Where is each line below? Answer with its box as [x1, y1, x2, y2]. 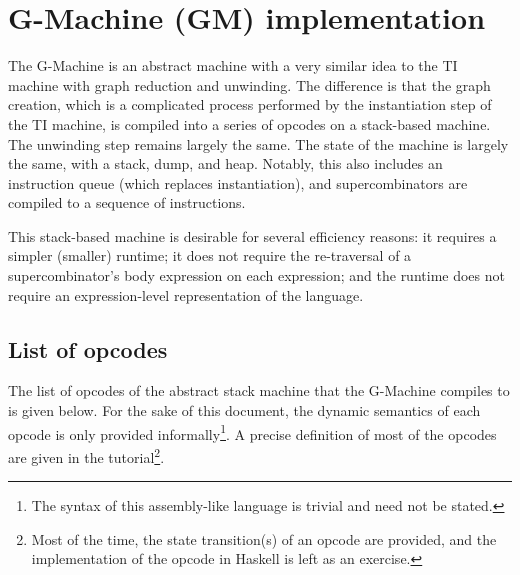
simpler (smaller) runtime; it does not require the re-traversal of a [8, 245, 412, 266]
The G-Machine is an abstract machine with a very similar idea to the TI [8, 55, 458, 76]
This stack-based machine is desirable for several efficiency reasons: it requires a [8, 225, 497, 246]
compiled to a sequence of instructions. [8, 192, 246, 213]
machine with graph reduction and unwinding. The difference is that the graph [8, 74, 491, 95]
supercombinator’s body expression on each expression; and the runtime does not [8, 265, 505, 286]
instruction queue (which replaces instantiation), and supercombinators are [8, 172, 468, 193]
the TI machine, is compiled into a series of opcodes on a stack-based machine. [8, 113, 491, 134]
